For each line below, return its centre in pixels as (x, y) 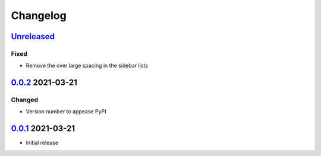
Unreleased (33, 36)
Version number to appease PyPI (66, 112)
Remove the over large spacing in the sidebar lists (87, 66)
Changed (25, 100)
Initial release (42, 143)
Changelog (39, 15)
